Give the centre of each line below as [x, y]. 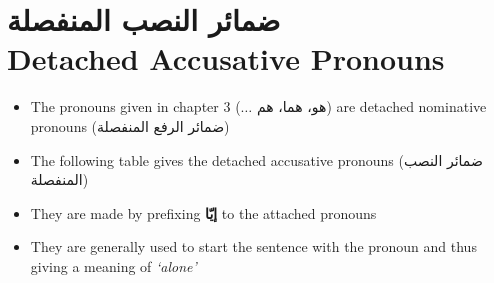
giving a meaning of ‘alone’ [113, 265]
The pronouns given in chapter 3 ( [135, 106]
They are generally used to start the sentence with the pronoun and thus [253, 246]
